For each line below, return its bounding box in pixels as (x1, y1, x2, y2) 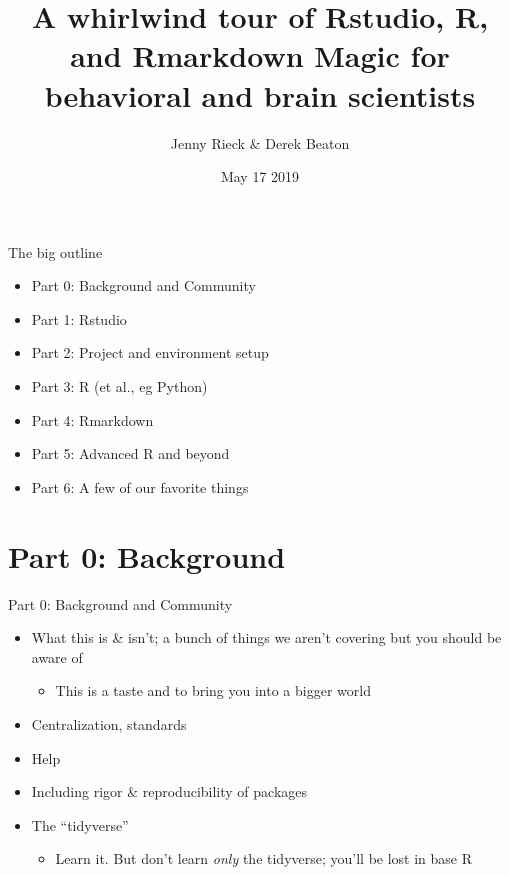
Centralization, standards (31, 713, 187, 734)
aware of (31, 646, 83, 667)
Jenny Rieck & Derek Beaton (170, 132, 350, 153)
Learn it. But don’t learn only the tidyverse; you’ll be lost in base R (55, 848, 473, 869)
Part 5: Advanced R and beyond (31, 443, 230, 464)
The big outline (8, 241, 103, 262)
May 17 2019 (220, 166, 300, 187)
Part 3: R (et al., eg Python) (31, 376, 208, 397)
